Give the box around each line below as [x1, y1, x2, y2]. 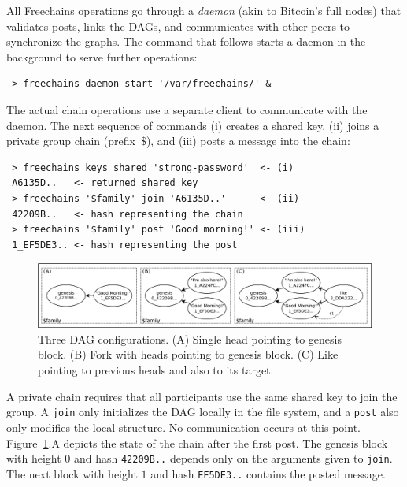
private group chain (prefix [6, 132, 135, 149]
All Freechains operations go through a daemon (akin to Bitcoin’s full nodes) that [6, 2, 401, 18]
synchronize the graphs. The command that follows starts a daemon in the [6, 33, 366, 50]
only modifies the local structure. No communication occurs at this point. [6, 418, 361, 435]
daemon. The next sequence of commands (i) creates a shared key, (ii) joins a [6, 117, 379, 133]
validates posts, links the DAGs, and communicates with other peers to [6, 17, 350, 34]
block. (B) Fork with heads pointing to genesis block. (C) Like [38, 346, 339, 362]
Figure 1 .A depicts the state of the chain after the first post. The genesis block [6, 434, 388, 451]
